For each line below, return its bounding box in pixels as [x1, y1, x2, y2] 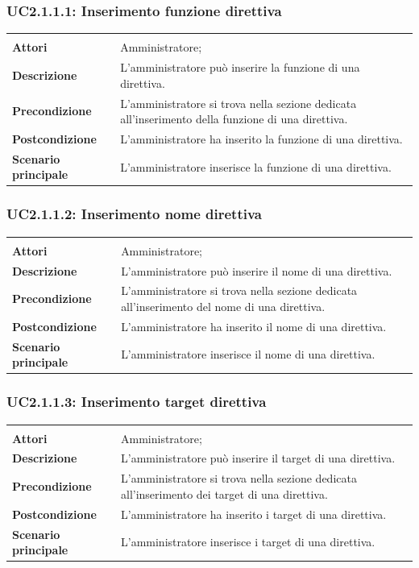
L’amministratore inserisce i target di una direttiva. [120, 533, 375, 550]
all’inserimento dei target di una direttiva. [120, 485, 328, 502]
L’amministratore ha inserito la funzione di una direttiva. [120, 130, 403, 147]
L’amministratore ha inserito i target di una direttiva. [120, 505, 387, 522]
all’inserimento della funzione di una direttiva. [120, 110, 348, 127]
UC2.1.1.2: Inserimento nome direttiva [6, 204, 262, 224]
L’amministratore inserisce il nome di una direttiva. [121, 346, 375, 363]
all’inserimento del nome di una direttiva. [121, 297, 326, 314]
